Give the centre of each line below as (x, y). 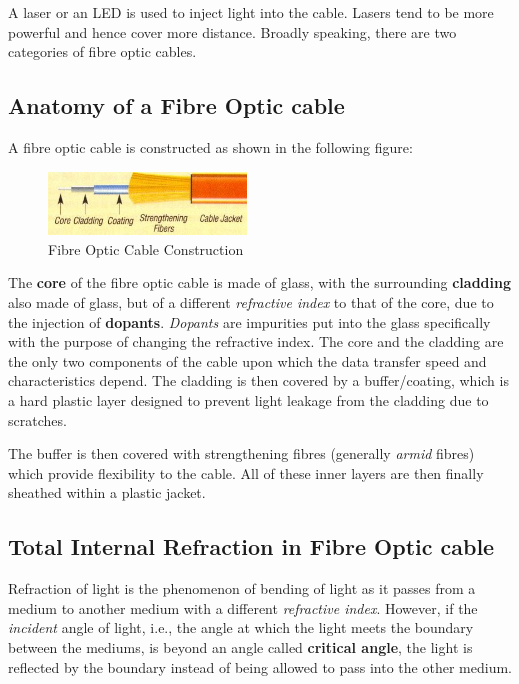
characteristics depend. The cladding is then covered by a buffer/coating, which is (258, 380)
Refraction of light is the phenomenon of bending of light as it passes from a (242, 588)
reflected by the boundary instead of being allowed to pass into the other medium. (260, 666)
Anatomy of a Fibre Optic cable (176, 105)
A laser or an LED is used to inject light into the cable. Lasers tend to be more (251, 12)
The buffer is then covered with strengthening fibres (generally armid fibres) (241, 453)
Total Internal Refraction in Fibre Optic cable (251, 546)
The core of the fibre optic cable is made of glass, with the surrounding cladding (260, 282)
